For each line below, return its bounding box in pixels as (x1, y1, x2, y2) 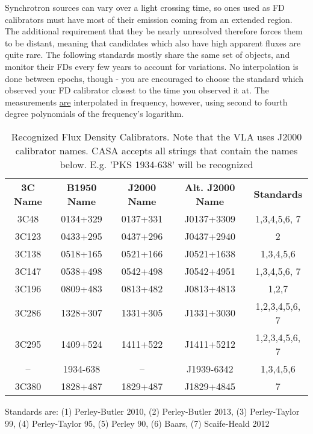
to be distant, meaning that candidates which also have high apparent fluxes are (5, 36, 301, 49)
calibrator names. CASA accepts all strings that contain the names (15, 143, 298, 157)
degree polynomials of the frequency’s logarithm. (5, 107, 184, 120)
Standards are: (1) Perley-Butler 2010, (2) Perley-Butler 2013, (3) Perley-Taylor (5, 404, 300, 417)
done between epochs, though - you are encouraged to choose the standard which (5, 72, 304, 84)
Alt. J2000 (184, 180, 235, 194)
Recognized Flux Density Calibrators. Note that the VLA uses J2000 (11, 129, 302, 143)
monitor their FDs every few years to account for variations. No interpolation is (5, 60, 299, 72)
